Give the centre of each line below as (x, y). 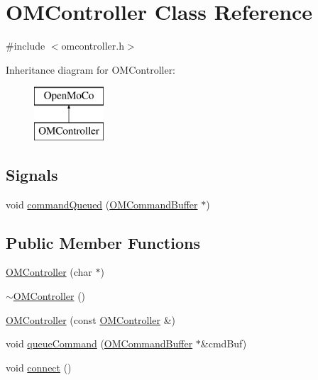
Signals (32, 174)
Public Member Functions (103, 242)
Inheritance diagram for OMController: (91, 69)
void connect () (39, 367)
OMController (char (49, 272)
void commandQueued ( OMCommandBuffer (102, 204)
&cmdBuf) (224, 343)
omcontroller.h (93, 46)
